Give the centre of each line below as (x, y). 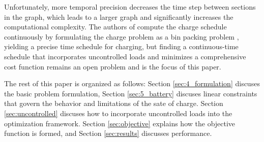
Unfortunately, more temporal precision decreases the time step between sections (130, 7)
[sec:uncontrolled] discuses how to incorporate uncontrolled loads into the (118, 113)
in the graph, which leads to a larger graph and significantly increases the (119, 16)
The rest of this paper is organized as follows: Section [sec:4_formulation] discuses (132, 83)
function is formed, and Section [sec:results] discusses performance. (108, 133)
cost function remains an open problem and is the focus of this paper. (113, 66)
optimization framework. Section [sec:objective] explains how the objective (120, 123)
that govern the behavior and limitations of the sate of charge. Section (114, 103)
